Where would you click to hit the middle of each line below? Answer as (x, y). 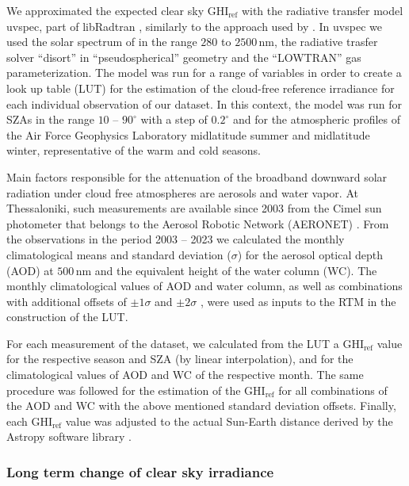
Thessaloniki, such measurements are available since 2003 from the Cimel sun (194, 208)
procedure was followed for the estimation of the (124, 390)
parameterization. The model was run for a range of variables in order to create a (204, 73)
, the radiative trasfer (326, 42)
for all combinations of (333, 390)
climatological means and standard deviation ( (119, 254)
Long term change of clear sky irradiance (140, 471)
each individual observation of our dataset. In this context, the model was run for (204, 103)
